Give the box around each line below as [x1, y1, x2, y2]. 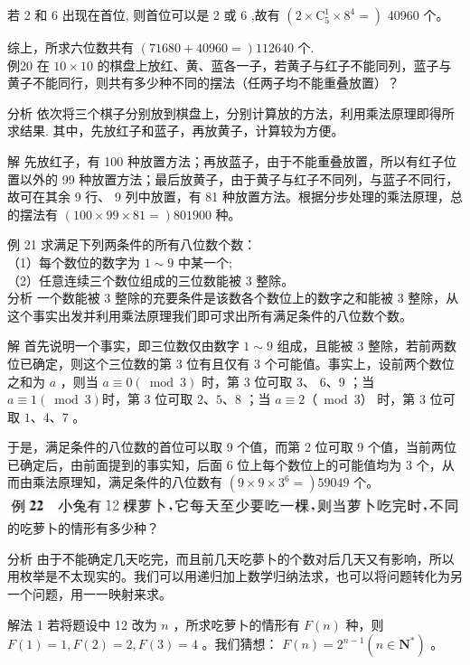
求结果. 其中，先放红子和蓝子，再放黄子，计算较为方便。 [7, 121, 344, 140]
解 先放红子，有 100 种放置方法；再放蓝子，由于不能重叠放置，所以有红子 [7, 151, 444, 170]
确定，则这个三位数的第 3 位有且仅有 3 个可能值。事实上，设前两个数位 [32, 353, 455, 372]
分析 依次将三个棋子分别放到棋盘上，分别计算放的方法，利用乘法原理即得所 [7, 103, 455, 122]
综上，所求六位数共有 [7, 38, 134, 56]
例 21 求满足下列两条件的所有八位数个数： [7, 235, 257, 254]
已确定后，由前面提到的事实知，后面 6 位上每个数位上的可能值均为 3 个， [7, 454, 442, 473]
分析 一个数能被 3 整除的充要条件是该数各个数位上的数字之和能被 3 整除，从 [7, 288, 459, 307]
